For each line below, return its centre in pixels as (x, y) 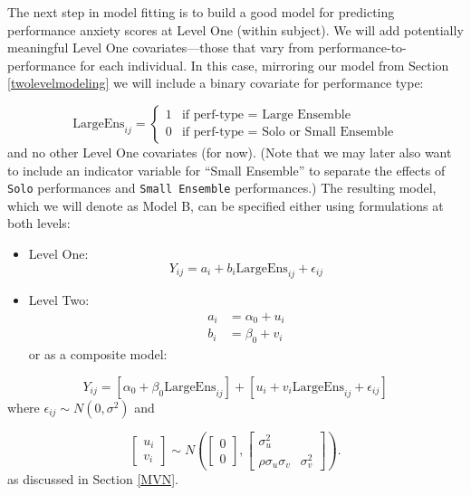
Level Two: (59, 300)
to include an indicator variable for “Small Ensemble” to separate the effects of (226, 170)
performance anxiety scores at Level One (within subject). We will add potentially (235, 29)
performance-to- (362, 48)
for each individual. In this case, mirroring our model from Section (264, 65)
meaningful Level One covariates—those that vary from (161, 48)
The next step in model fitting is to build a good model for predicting (201, 12)
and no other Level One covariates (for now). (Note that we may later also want (230, 152)
